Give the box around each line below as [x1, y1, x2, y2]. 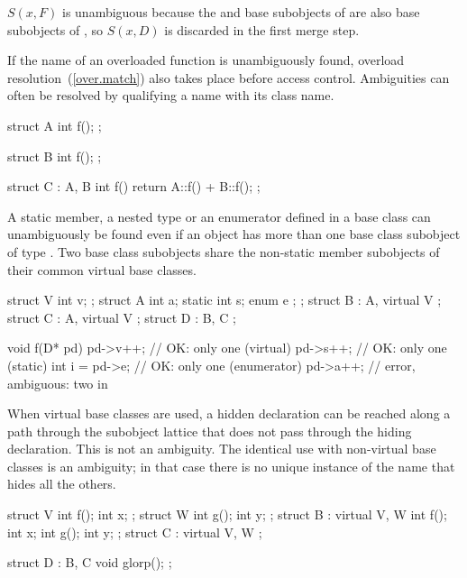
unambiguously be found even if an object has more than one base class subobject [7, 225, 461, 243]
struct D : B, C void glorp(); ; [7, 553, 172, 572]
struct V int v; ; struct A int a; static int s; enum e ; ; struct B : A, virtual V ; [7, 290, 442, 309]
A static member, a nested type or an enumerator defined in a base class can [7, 206, 431, 225]
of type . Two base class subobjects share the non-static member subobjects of [7, 242, 440, 261]
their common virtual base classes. [7, 260, 197, 279]
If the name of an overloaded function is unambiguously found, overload [7, 50, 405, 69]
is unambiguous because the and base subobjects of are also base [61, 3, 420, 21]
